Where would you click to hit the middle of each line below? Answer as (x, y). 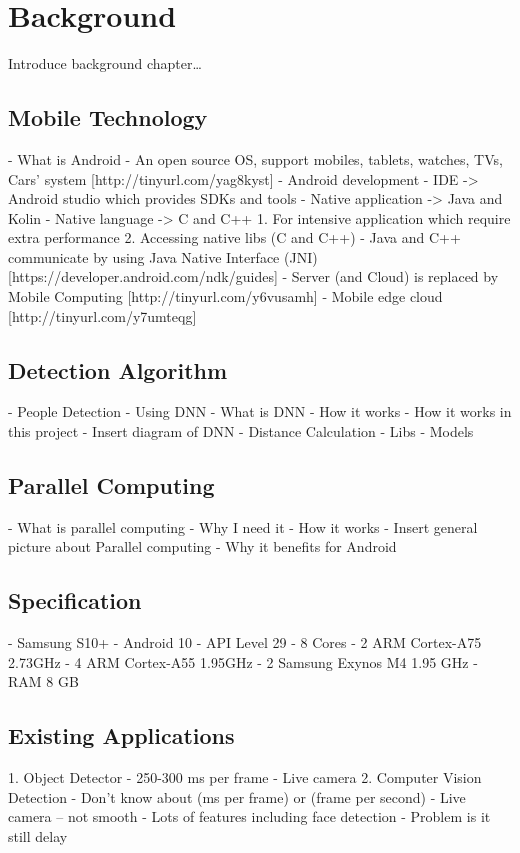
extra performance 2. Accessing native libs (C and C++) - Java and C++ (234, 237)
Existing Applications (121, 735)
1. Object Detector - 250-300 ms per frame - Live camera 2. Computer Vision (245, 777)
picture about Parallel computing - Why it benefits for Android (202, 546)
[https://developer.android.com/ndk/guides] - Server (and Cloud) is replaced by (253, 276)
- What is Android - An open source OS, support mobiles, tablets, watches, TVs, (255, 158)
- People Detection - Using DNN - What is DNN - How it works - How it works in (260, 411)
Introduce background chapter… (105, 63)
